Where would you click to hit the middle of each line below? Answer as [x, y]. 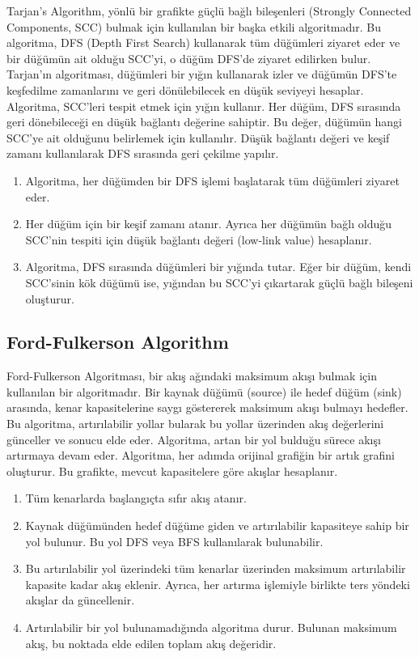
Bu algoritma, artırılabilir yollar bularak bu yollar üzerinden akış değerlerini [195, 424]
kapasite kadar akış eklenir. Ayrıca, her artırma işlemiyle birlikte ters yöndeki [218, 584]
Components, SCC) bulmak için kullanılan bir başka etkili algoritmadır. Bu [194, 26]
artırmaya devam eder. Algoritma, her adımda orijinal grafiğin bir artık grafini [201, 455]
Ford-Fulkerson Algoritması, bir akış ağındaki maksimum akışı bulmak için [192, 376]
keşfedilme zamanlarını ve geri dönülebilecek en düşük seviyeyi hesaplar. [185, 89]
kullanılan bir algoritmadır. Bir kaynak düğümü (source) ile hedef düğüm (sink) [204, 391]
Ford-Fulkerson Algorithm [118, 342]
